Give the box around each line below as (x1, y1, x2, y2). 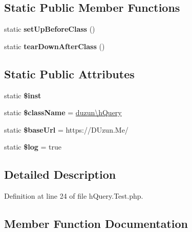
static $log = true (4, 141, 61, 152)
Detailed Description (4, 166, 116, 182)
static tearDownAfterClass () (4, 40, 105, 51)
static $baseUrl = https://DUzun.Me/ (4, 124, 129, 135)
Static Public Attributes (4, 66, 135, 81)
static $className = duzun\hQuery (4, 107, 122, 118)
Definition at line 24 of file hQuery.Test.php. (4, 191, 143, 201)
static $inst (4, 90, 41, 100)
